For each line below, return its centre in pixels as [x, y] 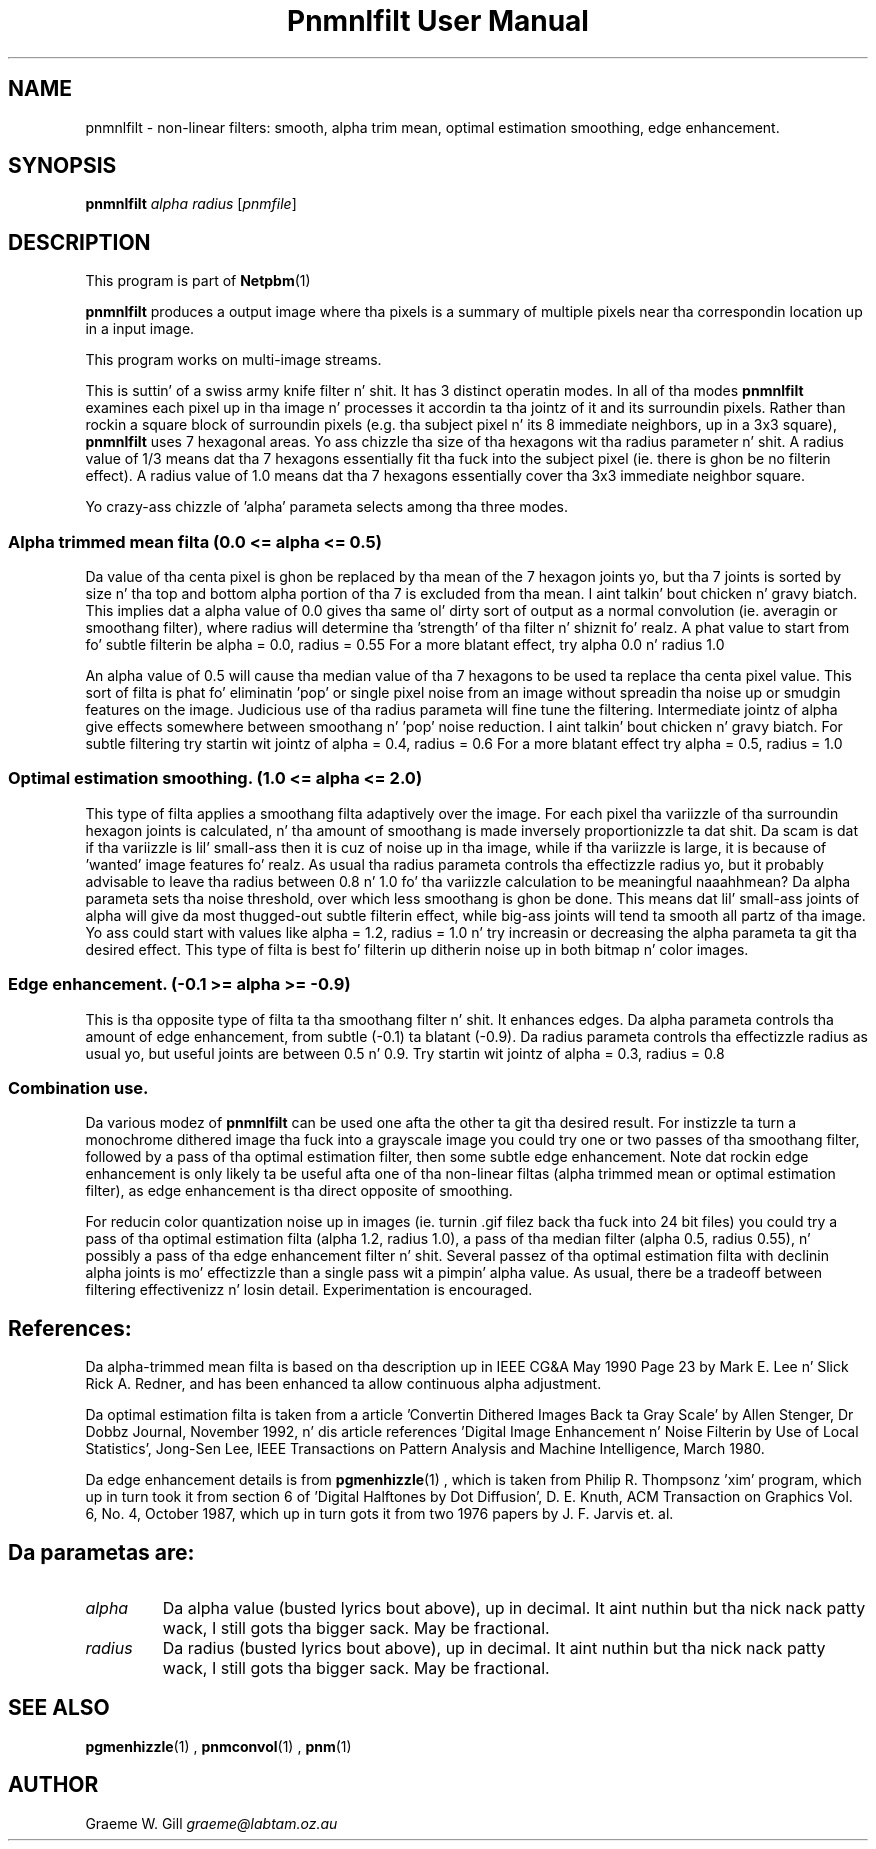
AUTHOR [53, 1785]
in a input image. [140, 329]
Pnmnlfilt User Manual [438, 21]
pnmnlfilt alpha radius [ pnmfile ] [191, 204]
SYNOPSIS [62, 166]
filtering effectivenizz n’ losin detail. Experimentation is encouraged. [309, 1290]
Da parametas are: [101, 1552]
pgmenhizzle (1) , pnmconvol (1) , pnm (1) [218, 1746]
